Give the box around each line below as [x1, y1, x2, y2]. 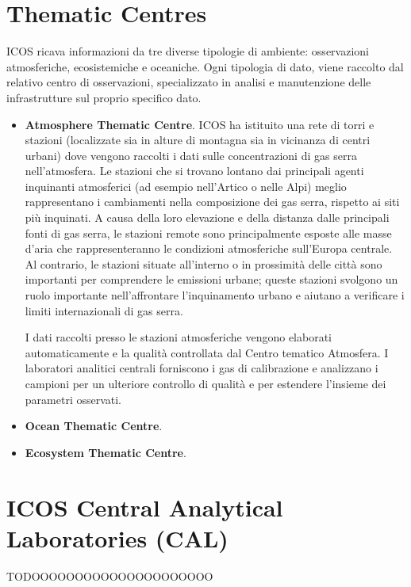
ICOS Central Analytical [6, 490, 283, 523]
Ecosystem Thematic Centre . [25, 444, 186, 460]
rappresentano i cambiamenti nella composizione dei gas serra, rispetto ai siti [25, 193, 400, 210]
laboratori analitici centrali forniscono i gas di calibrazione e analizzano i [25, 360, 378, 376]
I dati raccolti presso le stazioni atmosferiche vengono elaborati [25, 329, 332, 345]
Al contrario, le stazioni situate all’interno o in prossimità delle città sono [25, 255, 382, 272]
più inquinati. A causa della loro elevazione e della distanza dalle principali [25, 209, 390, 226]
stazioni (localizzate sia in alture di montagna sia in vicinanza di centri [25, 132, 371, 148]
